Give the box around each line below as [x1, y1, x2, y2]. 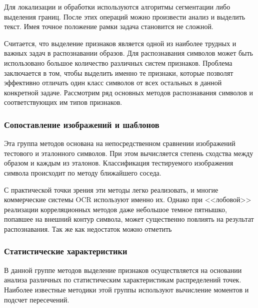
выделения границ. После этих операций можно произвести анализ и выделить [4, 11, 245, 22]
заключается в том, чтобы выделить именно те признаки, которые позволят [4, 67, 233, 78]
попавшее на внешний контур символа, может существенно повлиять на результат [4, 214, 254, 224]
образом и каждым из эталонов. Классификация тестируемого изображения [4, 158, 233, 168]
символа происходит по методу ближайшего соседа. [4, 167, 161, 178]
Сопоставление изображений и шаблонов [4, 118, 159, 130]
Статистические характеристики [4, 245, 127, 257]
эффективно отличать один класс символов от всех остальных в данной [4, 77, 222, 88]
